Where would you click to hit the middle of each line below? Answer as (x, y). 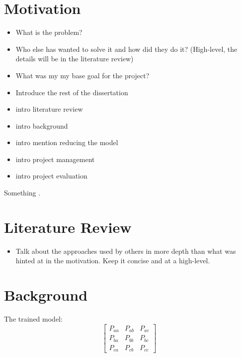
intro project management (55, 159)
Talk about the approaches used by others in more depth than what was (126, 251)
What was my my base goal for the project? (82, 75)
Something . (22, 193)
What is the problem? (49, 32)
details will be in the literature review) (75, 59)
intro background (42, 125)
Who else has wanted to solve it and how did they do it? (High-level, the (126, 49)
